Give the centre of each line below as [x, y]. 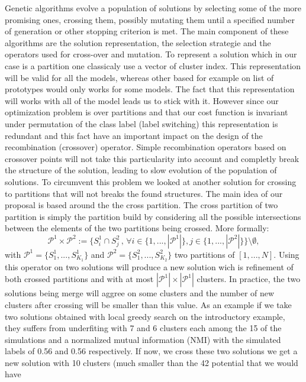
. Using [286, 254]
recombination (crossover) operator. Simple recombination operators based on [146, 147]
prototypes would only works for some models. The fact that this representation [150, 89]
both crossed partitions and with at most [79, 279]
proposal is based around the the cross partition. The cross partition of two [141, 205]
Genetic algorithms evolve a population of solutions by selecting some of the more [153, 8]
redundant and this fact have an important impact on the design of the [134, 135]
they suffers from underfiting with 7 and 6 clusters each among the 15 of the [143, 328]
